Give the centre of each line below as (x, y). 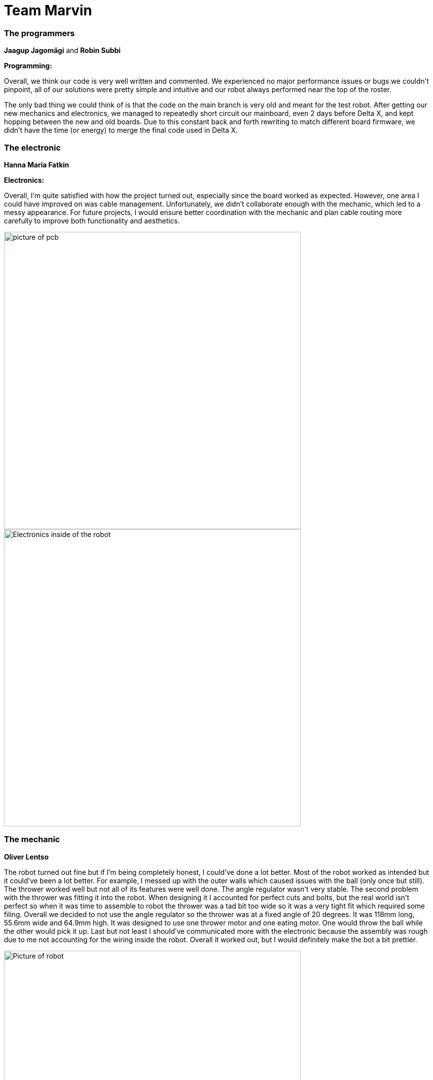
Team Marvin (48, 10)
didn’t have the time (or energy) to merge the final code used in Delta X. (121, 130)
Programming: (28, 66)
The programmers (40, 33)
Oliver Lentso (26, 857)
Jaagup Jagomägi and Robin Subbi (62, 51)
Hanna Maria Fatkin (37, 164)
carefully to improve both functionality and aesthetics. (92, 220)
